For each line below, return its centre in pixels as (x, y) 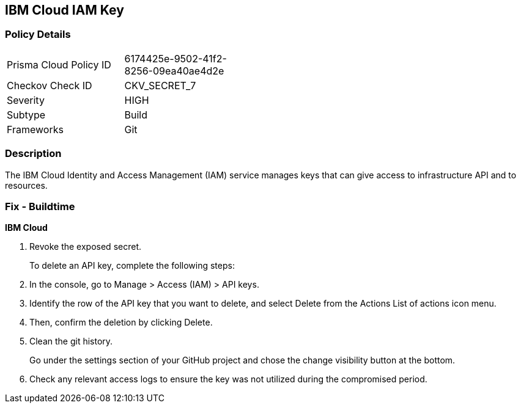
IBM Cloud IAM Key (65, 10)
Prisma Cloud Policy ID (59, 64)
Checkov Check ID (50, 85)
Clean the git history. (71, 341)
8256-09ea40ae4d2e (174, 71)
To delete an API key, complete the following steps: (132, 266)
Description (33, 154)
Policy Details (38, 35)
